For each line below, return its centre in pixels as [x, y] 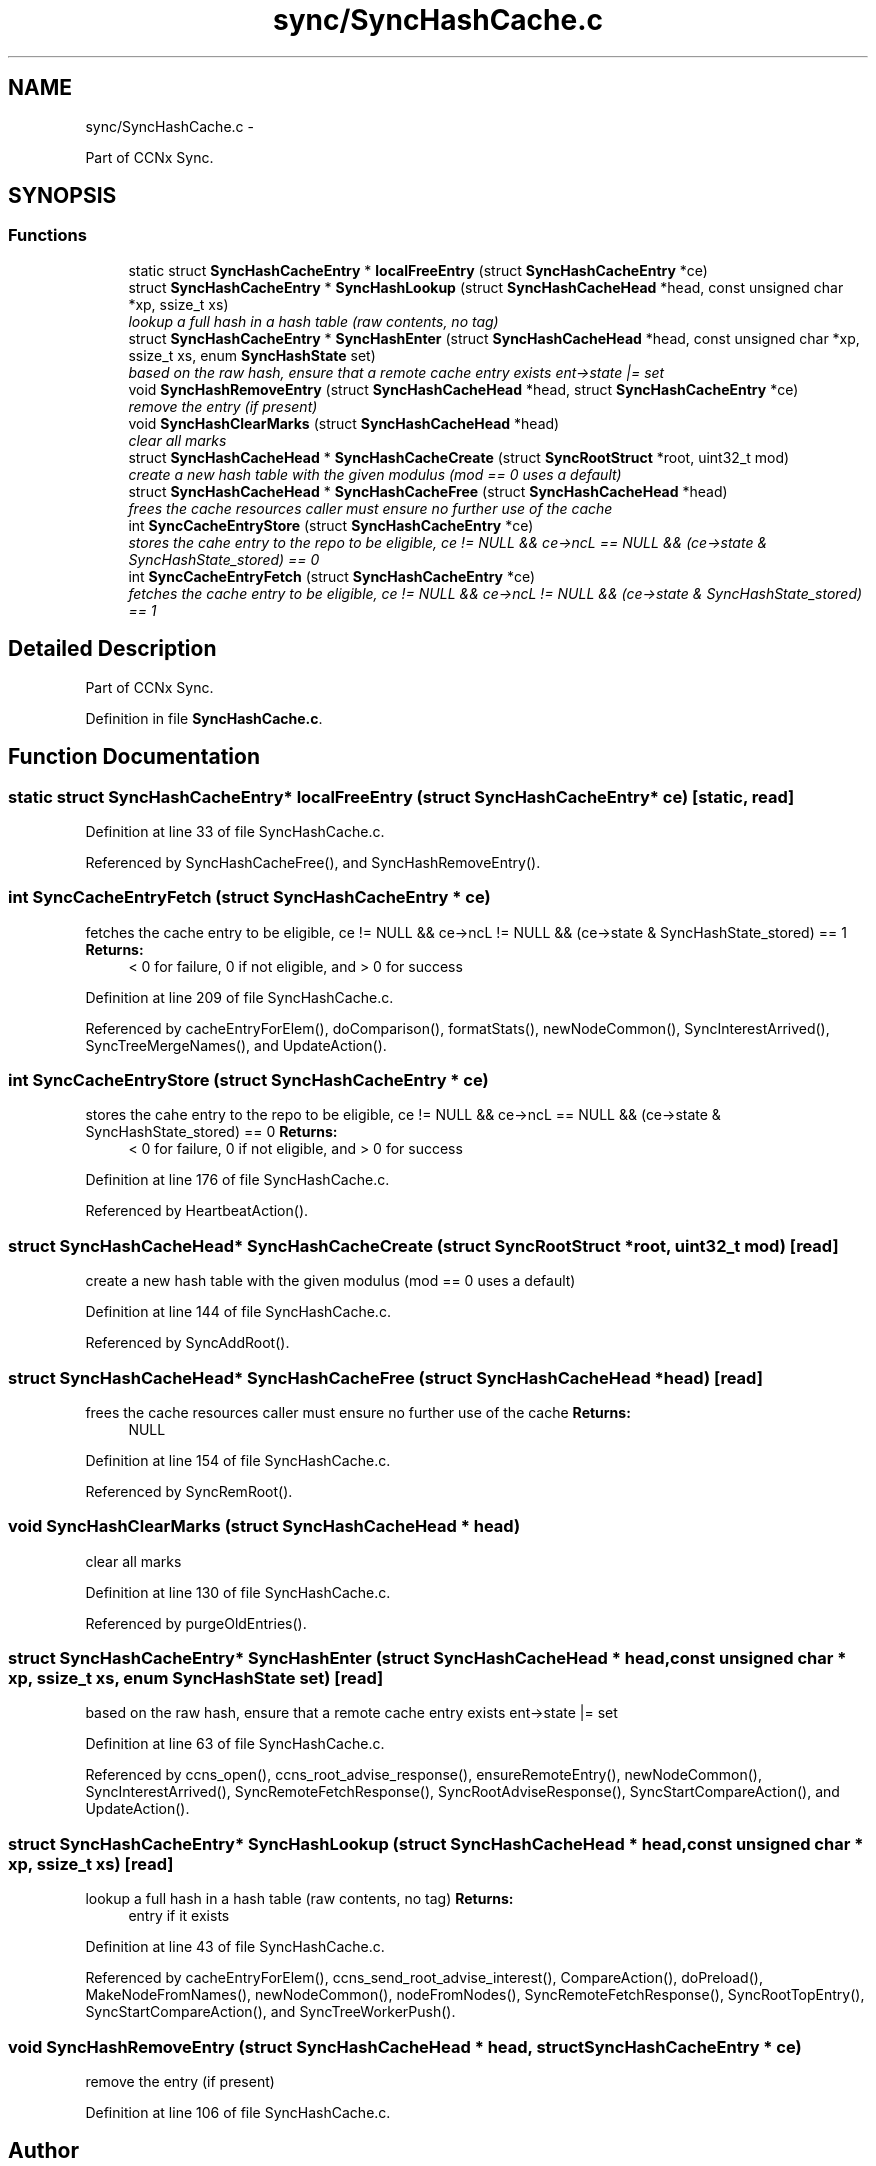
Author [43, 2151]
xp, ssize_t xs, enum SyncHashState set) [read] [196, 1678]
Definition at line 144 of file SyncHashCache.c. [238, 1312]
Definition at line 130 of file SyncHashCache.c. [238, 1592]
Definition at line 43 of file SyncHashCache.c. [235, 1947]
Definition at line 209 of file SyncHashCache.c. [239, 997]
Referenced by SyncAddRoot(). [187, 1343]
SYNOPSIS [62, 196]
